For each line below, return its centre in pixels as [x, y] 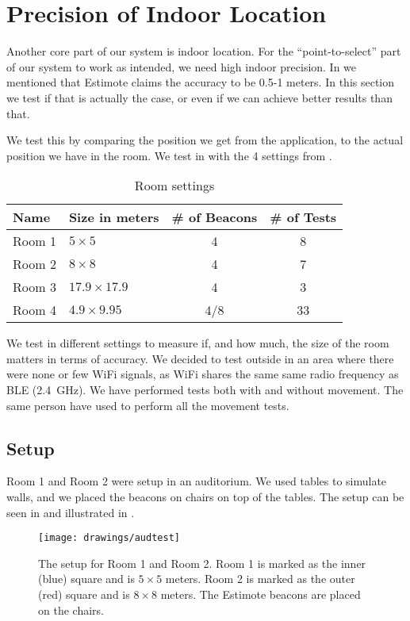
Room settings [174, 186]
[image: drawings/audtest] [109, 538]
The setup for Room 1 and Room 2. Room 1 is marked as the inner [202, 563]
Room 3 [34, 287]
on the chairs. [71, 609]
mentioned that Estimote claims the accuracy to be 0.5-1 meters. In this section [201, 82]
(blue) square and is [86, 579]
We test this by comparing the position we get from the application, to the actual [205, 140]
